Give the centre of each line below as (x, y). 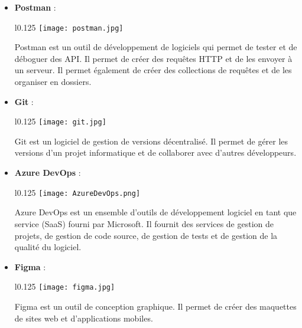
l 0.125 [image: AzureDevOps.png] (77, 192)
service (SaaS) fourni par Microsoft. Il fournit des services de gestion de (144, 223)
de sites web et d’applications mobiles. (84, 318)
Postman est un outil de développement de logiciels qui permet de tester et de (156, 47)
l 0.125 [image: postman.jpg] (69, 27)
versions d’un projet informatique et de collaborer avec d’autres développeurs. (155, 152)
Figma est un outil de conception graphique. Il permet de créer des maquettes (155, 306)
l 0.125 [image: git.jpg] (60, 121)
